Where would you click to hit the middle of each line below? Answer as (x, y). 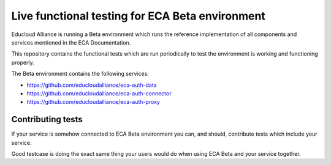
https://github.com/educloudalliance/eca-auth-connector (99, 93)
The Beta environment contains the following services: (80, 74)
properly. (23, 62)
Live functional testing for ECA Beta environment (139, 16)
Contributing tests (47, 119)
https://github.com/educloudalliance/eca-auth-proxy (93, 102)
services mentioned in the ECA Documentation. (71, 42)
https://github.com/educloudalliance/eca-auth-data (92, 85)
